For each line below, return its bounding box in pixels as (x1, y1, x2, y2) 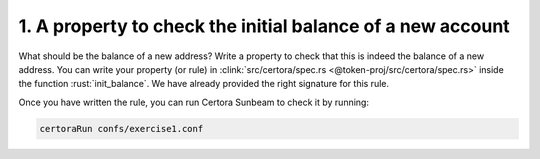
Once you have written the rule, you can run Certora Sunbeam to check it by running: (18, 96, 370, 108)
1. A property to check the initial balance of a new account (18, 15, 510, 37)
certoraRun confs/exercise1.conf (39, 123, 204, 134)
